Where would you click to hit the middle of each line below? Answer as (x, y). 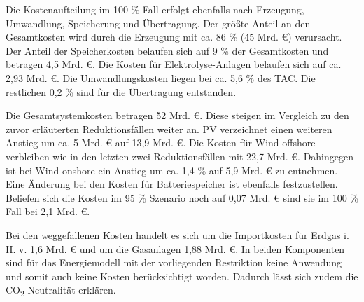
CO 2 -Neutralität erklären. (61, 291)
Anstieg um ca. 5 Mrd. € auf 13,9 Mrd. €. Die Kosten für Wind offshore (161, 143)
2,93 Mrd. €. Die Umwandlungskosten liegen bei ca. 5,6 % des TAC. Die (161, 77)
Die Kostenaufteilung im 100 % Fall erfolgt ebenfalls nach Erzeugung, (155, 9)
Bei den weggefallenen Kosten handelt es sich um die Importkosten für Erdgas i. (177, 234)
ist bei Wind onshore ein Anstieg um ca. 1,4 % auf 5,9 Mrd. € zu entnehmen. (172, 170)
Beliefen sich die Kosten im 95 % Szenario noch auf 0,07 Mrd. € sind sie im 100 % (182, 197)
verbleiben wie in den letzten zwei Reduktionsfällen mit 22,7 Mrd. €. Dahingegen (180, 156)
